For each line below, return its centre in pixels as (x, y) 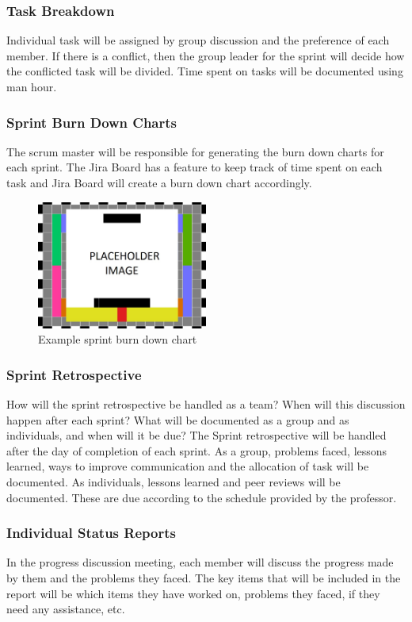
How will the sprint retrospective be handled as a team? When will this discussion (206, 404)
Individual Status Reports (91, 533)
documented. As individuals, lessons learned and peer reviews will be (174, 481)
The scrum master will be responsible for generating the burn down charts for (195, 151)
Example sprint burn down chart (118, 339)
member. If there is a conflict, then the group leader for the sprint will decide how (206, 55)
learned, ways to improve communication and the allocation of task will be (188, 466)
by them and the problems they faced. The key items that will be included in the (204, 577)
